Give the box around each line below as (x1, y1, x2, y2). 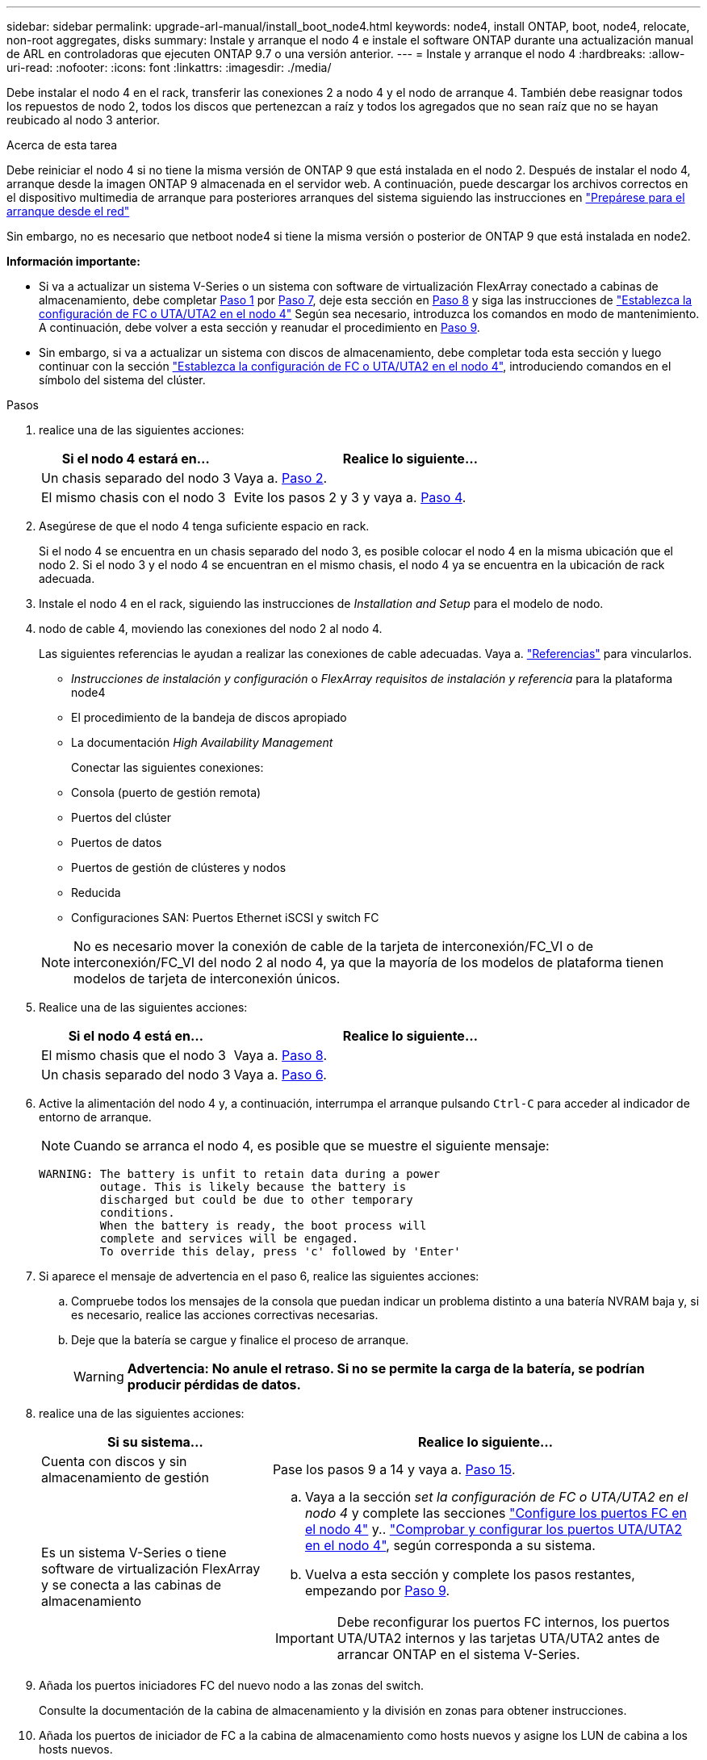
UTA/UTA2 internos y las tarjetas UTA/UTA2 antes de (337, 1630, 660, 1646)
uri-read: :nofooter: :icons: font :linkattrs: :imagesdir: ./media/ (6, 61, 332, 74)
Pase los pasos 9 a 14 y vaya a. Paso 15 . (272, 1461, 516, 1477)
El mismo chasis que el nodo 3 (41, 1047, 226, 1063)
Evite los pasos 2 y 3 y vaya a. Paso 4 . (233, 489, 466, 505)
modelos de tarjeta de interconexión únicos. (73, 970, 341, 987)
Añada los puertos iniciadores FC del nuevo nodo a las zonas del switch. (39, 1678, 424, 1692)
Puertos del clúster (71, 811, 172, 824)
